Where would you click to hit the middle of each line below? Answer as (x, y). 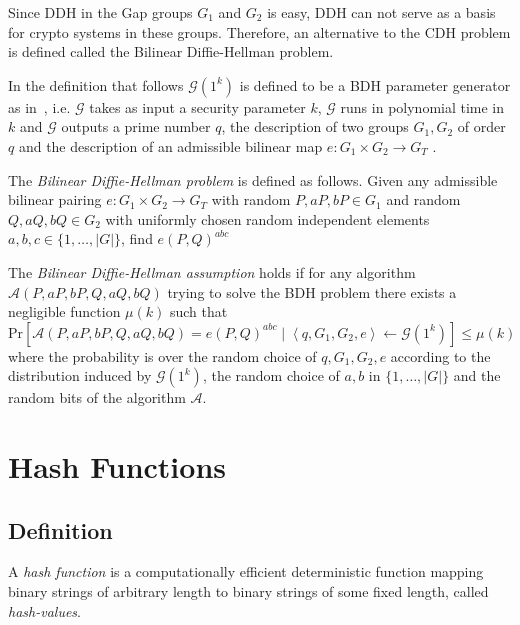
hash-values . (44, 610)
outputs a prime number (136, 126)
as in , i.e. (39, 106)
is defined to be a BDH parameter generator (375, 84)
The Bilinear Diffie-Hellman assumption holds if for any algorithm (212, 271)
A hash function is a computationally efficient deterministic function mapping (246, 571)
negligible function (64, 311)
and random (423, 199)
